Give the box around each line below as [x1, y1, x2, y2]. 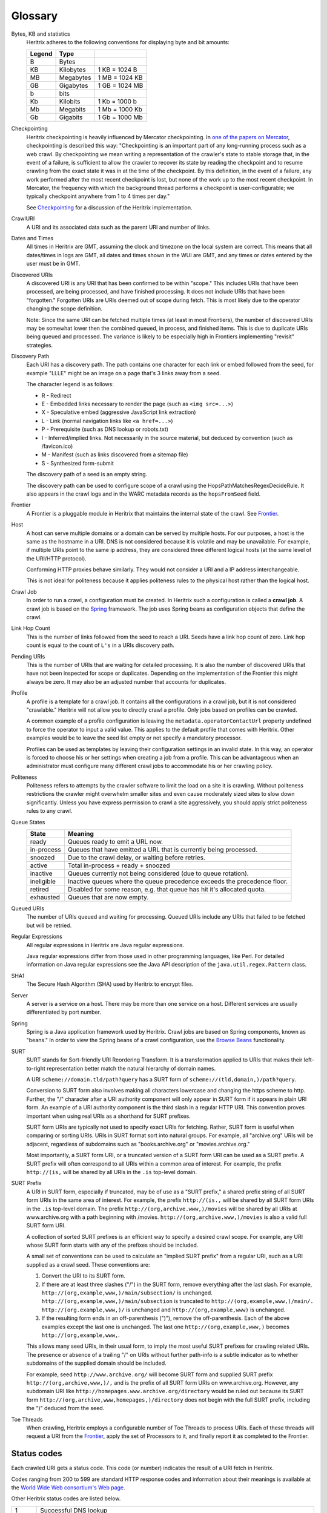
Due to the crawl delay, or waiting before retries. [67, 853, 206, 862]
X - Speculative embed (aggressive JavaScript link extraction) [41, 409, 196, 416]
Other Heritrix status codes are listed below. [11, 1495, 121, 1502]
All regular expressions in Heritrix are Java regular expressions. [26, 941, 185, 948]
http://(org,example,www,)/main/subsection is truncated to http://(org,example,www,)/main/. [41, 1298, 314, 1305]
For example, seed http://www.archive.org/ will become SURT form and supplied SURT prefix [26, 1371, 273, 1378]
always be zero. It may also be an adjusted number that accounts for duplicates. [26, 678, 226, 685]
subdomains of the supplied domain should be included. [26, 1359, 167, 1367]
